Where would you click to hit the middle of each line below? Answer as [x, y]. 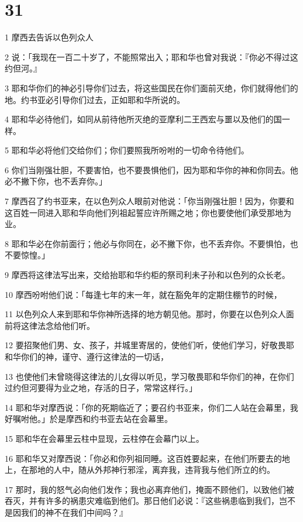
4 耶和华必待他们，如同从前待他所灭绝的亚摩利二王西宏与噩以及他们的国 [143, 119]
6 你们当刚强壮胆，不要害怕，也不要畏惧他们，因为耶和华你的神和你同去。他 [151, 169]
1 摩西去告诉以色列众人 [49, 37]
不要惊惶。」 [27, 255]
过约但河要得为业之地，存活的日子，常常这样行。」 [101, 388]
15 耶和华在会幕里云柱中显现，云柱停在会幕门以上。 [104, 438]
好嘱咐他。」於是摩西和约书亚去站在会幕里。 [89, 419]
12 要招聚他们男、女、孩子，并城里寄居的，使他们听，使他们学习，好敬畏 [145, 345]
